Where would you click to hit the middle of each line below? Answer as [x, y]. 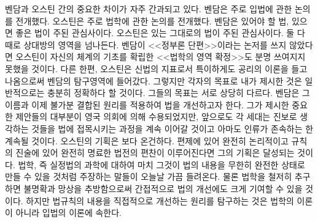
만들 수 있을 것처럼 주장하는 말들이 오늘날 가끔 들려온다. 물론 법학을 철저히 [149, 176]
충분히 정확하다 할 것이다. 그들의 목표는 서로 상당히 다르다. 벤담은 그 [179, 93]
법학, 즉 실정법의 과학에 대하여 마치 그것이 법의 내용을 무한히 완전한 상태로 [161, 164]
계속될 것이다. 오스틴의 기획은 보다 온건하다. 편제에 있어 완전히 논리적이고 [147, 140]
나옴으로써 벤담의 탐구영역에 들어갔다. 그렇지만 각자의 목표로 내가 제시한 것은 [153, 80]
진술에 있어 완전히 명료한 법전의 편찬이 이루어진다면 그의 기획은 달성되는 [155, 153]
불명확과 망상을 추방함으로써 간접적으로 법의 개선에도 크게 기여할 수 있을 [163, 188]
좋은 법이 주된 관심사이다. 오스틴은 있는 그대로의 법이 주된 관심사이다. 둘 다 [160, 33]
